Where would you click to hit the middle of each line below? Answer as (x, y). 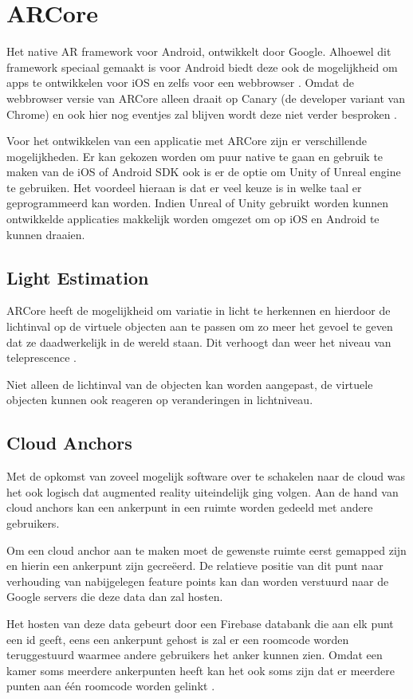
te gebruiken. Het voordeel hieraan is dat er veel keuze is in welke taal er (184, 187)
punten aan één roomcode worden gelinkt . (111, 686)
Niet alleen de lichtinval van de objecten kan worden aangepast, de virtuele (190, 384)
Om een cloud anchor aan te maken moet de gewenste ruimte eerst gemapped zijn (206, 550)
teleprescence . (41, 357)
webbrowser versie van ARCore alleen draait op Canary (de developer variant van (206, 98)
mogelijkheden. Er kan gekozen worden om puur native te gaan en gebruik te (195, 156)
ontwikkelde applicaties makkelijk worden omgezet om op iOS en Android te (193, 219)
